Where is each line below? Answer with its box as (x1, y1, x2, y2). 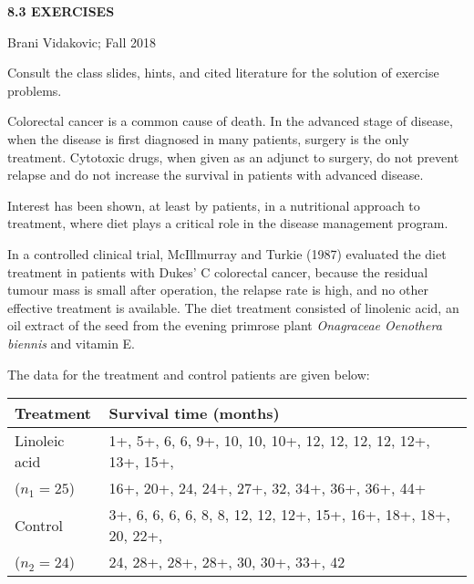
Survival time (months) (108, 402, 280, 424)
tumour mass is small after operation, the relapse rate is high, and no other (7, 280, 428, 299)
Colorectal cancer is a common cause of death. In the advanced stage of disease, (7, 111, 453, 130)
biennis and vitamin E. (7, 333, 136, 352)
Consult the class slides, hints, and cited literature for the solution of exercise (7, 63, 439, 82)
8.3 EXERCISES (7, 2, 115, 20)
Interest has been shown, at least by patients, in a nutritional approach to (7, 195, 420, 214)
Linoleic (15, 430, 65, 452)
